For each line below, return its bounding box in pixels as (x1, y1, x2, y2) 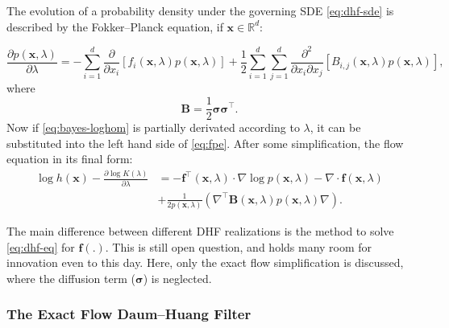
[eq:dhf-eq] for (6, 238, 75, 255)
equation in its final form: (6, 150, 133, 167)
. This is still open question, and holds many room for (105, 238, 372, 255)
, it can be (310, 119, 361, 136)
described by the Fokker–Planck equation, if (6, 18, 223, 35)
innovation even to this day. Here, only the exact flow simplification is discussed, (6, 254, 404, 271)
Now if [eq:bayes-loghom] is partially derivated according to (6, 119, 300, 136)
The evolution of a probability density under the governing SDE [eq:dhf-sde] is (6, 2, 394, 18)
